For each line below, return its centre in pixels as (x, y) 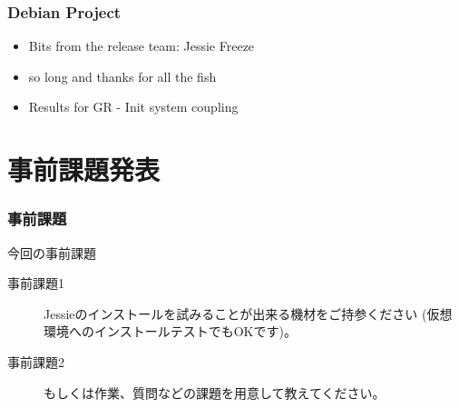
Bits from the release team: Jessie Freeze (142, 46)
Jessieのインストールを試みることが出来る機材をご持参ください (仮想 (248, 313)
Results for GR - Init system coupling (133, 107)
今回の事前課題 (52, 252)
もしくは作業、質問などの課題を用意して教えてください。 (215, 392)
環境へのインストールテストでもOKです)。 (170, 331)
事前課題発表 (84, 169)
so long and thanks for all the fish (122, 76)
